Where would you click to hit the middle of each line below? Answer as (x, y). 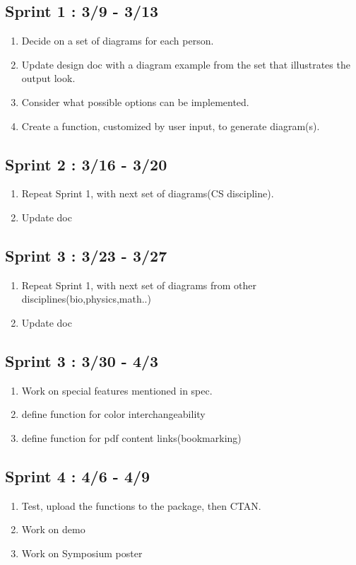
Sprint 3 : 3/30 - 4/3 (82, 360)
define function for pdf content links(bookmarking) (131, 437)
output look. (48, 78)
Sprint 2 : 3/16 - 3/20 (86, 164)
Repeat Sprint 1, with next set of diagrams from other (139, 285)
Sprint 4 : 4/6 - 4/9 (78, 476)
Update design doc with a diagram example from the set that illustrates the (186, 64)
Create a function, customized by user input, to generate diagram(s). (171, 126)
